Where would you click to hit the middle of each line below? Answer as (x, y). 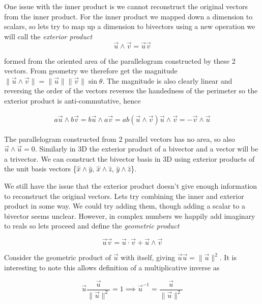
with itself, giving (148, 257)
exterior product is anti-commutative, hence (72, 100)
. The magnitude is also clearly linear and (167, 80)
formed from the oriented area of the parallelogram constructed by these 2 (120, 60)
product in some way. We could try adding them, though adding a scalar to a (125, 206)
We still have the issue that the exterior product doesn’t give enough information (131, 185)
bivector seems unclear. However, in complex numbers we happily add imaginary (130, 216)
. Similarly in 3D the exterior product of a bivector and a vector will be (147, 149)
